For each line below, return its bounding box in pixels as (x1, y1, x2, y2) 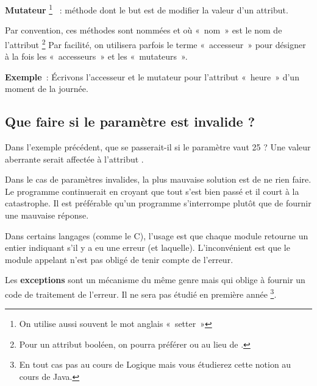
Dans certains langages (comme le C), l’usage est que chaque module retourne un (5, 229, 308, 242)
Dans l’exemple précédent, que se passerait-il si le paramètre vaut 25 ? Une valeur (5, 141, 311, 153)
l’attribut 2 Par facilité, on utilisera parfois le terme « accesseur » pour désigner (5, 36, 306, 51)
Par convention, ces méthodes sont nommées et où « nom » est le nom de (5, 24, 282, 37)
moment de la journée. (5, 82, 88, 95)
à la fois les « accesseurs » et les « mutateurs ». (5, 50, 188, 63)
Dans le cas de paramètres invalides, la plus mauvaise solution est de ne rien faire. (5, 173, 312, 186)
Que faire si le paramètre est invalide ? (5, 112, 255, 131)
